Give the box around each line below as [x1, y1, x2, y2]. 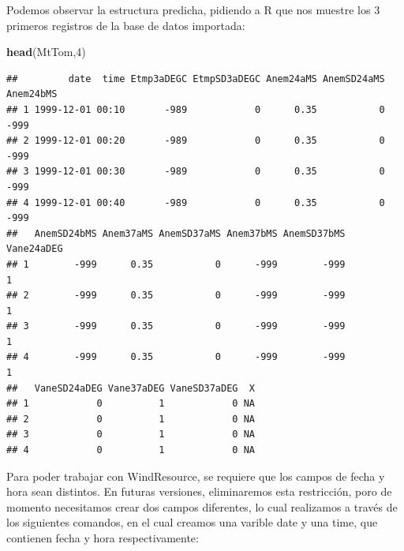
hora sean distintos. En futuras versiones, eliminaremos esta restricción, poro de [6, 483, 392, 500]
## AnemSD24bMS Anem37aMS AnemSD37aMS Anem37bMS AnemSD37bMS [6, 227, 346, 239]
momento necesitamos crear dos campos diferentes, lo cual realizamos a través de [6, 498, 398, 515]
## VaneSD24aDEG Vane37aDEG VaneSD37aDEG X [6, 382, 255, 394]
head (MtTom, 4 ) [6, 43, 86, 60]
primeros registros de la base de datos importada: [6, 17, 245, 33]
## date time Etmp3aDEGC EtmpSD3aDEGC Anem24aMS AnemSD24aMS [6, 73, 385, 84]
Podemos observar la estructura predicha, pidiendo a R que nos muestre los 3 [6, 2, 380, 17]
